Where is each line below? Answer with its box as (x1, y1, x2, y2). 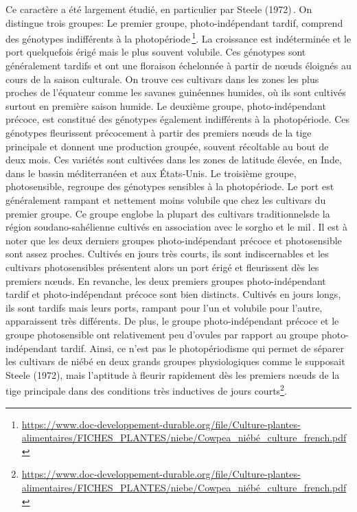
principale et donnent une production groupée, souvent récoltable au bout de (5, 139, 329, 153)
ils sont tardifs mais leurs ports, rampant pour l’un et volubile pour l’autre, (5, 300, 323, 314)
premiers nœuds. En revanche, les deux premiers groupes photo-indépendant (5, 273, 326, 288)
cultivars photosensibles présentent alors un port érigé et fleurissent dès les (5, 259, 319, 274)
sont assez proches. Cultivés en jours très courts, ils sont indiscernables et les (5, 246, 329, 261)
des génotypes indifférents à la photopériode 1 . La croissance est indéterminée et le (5, 30, 352, 45)
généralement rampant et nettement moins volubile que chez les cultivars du (5, 192, 326, 207)
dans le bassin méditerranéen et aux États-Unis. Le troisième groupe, (5, 165, 297, 180)
